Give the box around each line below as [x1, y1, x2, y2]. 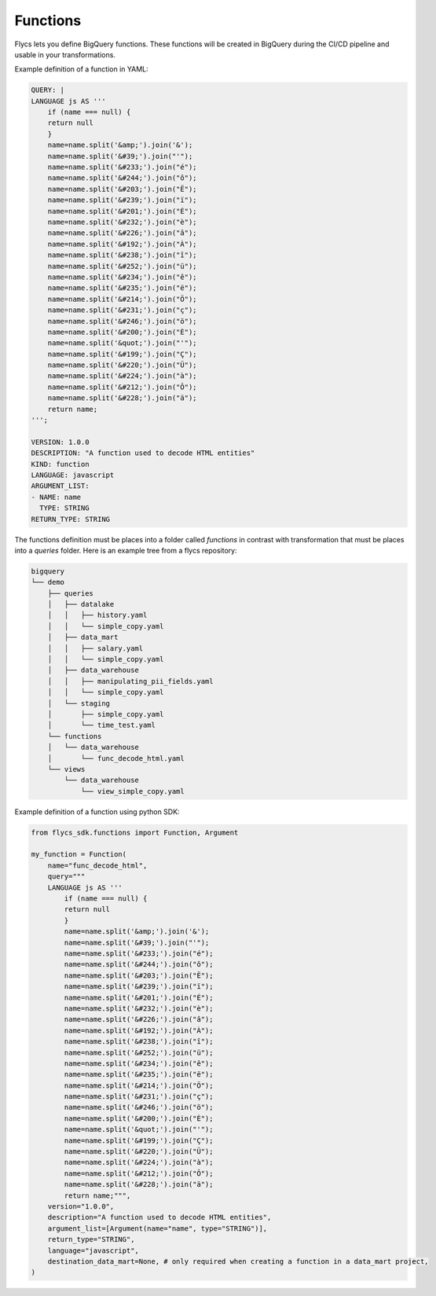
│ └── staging [47, 699, 110, 707]
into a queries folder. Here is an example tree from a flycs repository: [14, 545, 237, 555]
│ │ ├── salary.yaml [47, 644, 144, 652]
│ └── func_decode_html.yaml [47, 754, 185, 762]
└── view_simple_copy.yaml [80, 787, 185, 795]
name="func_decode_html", [47, 861, 148, 870]
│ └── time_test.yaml [47, 721, 156, 730]
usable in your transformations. [14, 50, 115, 59]
